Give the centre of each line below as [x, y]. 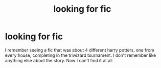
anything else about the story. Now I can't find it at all [59, 60]
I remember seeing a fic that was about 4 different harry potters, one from [80, 50]
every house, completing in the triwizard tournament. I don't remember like [80, 55]
